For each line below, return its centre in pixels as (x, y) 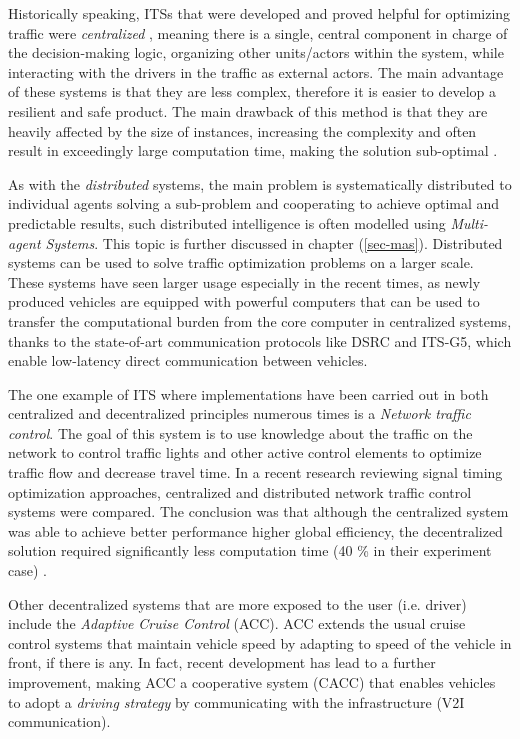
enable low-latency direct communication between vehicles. (188, 360)
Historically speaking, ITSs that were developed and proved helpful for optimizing (259, 13)
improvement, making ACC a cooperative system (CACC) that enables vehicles (252, 682)
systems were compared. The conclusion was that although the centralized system (258, 511)
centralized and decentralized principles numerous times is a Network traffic (239, 413)
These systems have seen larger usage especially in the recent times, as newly (244, 281)
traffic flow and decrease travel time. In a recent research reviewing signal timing (255, 472)
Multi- (469, 222)
